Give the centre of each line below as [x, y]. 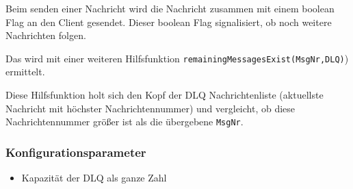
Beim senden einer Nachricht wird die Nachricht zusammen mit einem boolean [170, 8]
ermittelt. [25, 72]
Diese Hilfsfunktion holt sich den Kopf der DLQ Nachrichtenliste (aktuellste [165, 95]
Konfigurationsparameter [76, 152]
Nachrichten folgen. [46, 35]
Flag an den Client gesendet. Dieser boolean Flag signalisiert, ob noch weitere [169, 22]
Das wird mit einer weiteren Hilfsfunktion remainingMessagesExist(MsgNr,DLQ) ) [177, 58]
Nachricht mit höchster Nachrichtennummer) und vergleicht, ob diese [151, 108]
